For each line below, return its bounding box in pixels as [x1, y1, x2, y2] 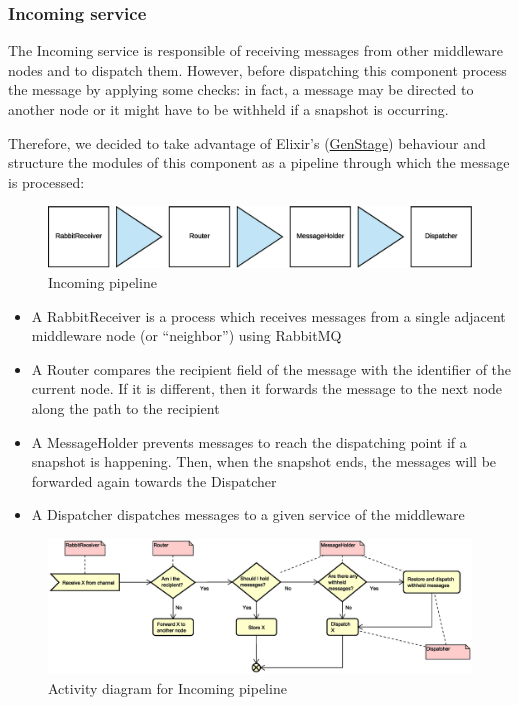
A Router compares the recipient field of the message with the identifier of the [31, 358, 512, 379]
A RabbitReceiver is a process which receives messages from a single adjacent [31, 305, 506, 326]
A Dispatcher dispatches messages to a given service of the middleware [31, 504, 465, 525]
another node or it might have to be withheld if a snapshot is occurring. [8, 99, 449, 119]
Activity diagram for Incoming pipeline [48, 677, 287, 698]
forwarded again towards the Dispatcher [31, 470, 277, 491]
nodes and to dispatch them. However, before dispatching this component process [8, 59, 507, 80]
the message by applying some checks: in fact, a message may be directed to [8, 79, 474, 100]
